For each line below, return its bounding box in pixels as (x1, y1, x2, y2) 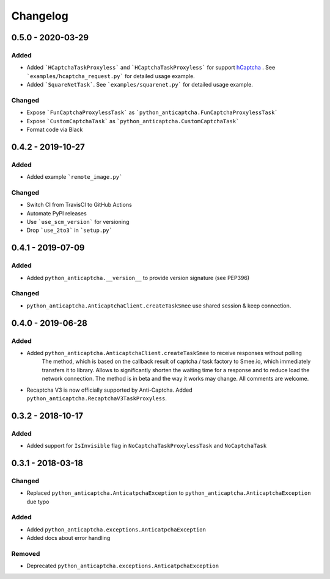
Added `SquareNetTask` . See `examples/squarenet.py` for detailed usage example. (26, 81, 254, 88)
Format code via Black (26, 126, 83, 134)
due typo (26, 498, 50, 505)
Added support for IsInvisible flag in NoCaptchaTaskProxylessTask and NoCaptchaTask (26, 442, 267, 450)
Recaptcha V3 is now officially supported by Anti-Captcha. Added (26, 386, 193, 394)
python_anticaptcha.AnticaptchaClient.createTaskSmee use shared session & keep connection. (26, 302, 291, 309)
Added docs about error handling (26, 534, 111, 542)
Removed (11, 549, 40, 558)
